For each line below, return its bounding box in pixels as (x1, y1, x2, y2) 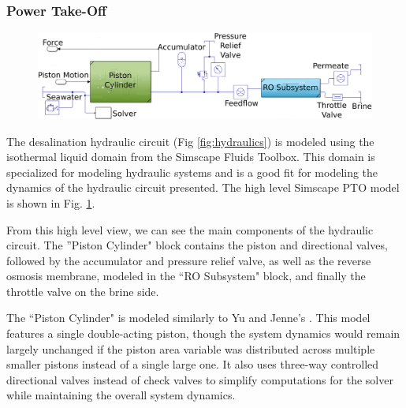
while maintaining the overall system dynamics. (6, 387, 236, 403)
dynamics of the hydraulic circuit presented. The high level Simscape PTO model (6, 179, 400, 196)
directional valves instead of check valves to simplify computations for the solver (6, 371, 393, 387)
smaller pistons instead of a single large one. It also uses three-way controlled (6, 356, 379, 372)
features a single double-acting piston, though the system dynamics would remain (6, 325, 400, 342)
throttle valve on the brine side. (6, 283, 159, 299)
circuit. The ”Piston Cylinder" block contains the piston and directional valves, (6, 237, 388, 253)
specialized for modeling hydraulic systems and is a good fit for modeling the (6, 163, 378, 180)
